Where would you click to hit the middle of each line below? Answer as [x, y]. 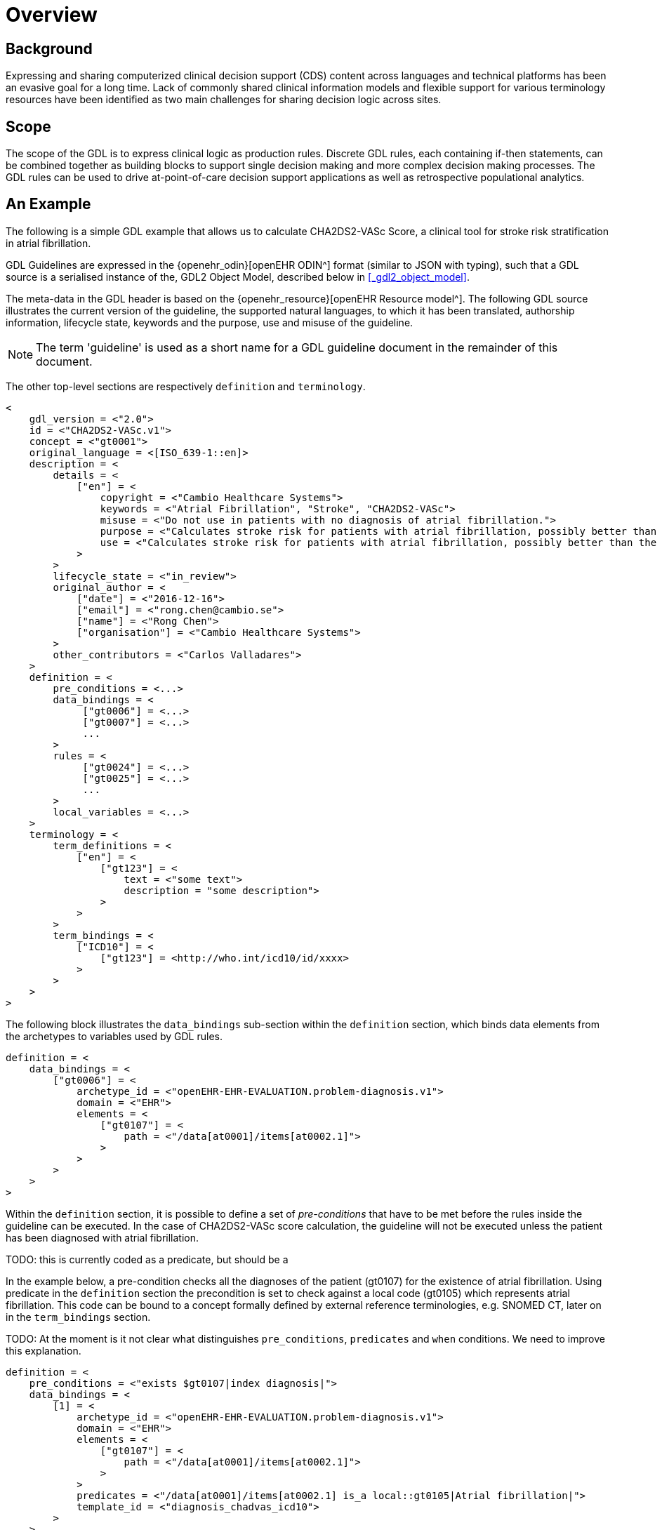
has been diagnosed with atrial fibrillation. [102, 1237]
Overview [52, 15]
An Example [48, 204]
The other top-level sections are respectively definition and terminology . [186, 386]
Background [49, 48]
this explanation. [44, 1350]
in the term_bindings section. [78, 1317]
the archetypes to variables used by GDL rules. [114, 1036]
